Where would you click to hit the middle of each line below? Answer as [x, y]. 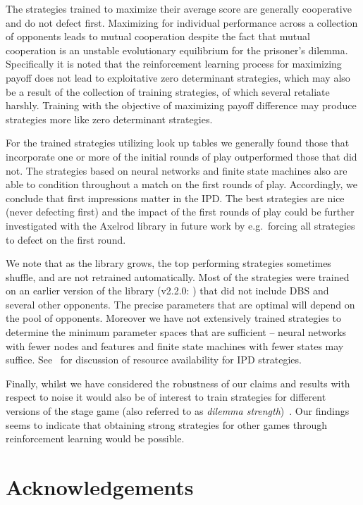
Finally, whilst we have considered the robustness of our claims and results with [178, 383]
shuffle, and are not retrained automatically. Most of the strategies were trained [178, 276]
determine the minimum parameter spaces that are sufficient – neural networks [176, 332]
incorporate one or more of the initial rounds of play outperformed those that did [181, 156]
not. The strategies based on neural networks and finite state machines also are [177, 170]
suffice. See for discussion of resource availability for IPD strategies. [154, 360]
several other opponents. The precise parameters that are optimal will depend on [180, 304]
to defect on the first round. [66, 239]
